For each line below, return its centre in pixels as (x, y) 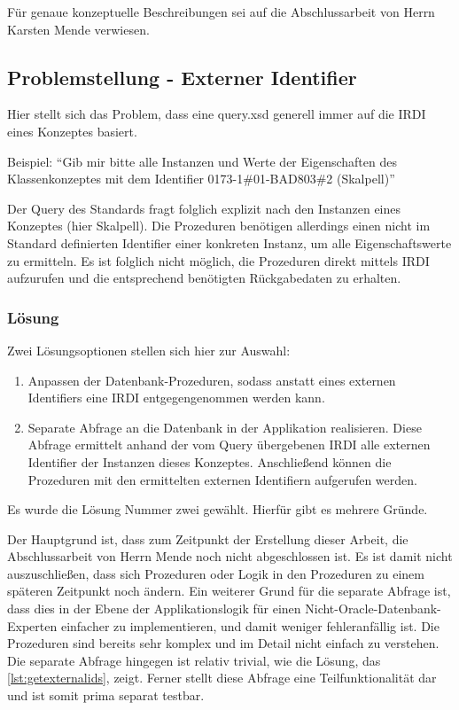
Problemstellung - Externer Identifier (182, 77)
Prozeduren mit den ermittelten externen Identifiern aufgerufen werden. (222, 479)
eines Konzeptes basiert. (72, 131)
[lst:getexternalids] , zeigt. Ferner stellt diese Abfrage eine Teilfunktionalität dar (222, 678)
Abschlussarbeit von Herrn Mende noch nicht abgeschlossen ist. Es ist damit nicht (230, 556)
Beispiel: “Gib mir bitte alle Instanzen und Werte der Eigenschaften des (202, 161)
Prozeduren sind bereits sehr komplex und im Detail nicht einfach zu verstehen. (223, 643)
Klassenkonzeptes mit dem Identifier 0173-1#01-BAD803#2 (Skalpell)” (201, 179)
